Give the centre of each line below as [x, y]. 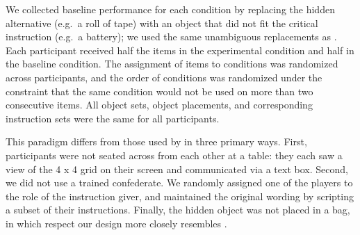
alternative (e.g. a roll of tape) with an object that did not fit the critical [162, 23]
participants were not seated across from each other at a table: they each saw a [174, 155]
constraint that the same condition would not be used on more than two [159, 91]
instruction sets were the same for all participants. [113, 118]
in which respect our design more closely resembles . [116, 223]
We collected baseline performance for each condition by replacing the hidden [170, 9]
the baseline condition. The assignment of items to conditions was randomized [172, 64]
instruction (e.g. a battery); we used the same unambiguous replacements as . [171, 37]
